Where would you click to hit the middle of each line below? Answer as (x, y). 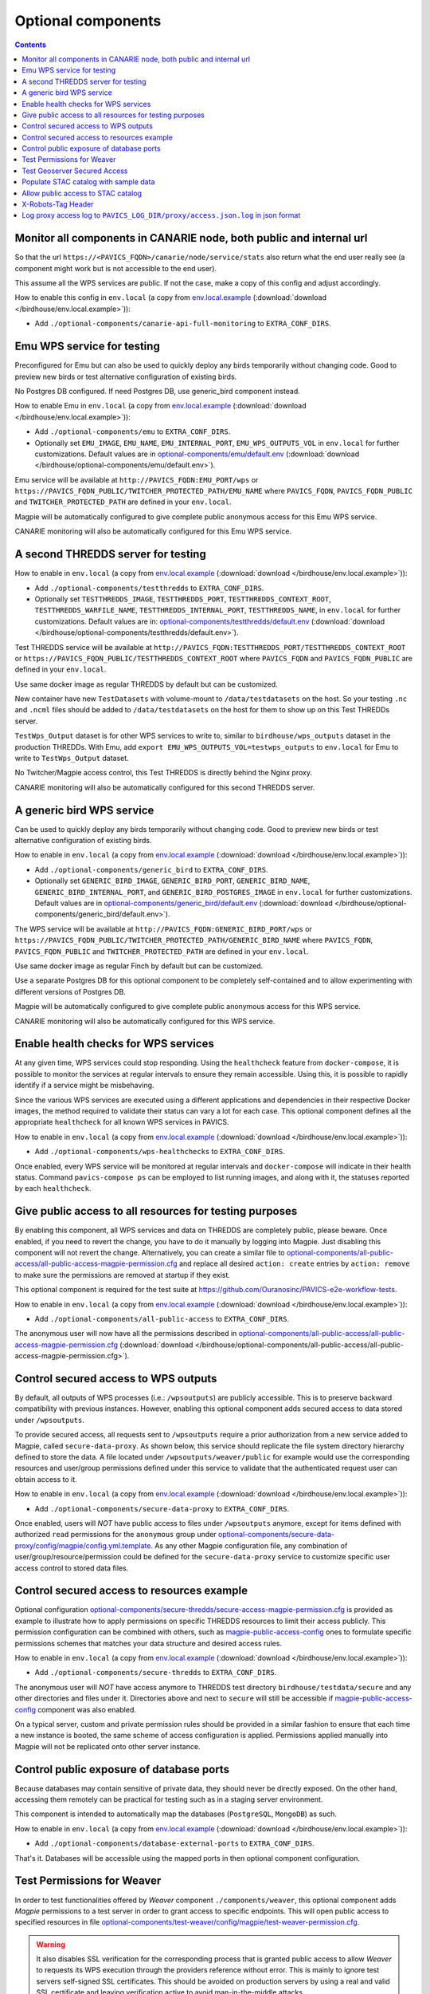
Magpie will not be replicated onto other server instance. (107, 1746)
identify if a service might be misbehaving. (84, 1086)
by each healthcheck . (53, 1188)
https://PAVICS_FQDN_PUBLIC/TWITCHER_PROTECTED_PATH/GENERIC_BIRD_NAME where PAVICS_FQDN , (194, 940)
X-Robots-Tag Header (58, 204)
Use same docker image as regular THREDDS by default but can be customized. (146, 684)
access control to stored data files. (72, 1568)
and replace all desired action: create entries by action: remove (295, 1263)
